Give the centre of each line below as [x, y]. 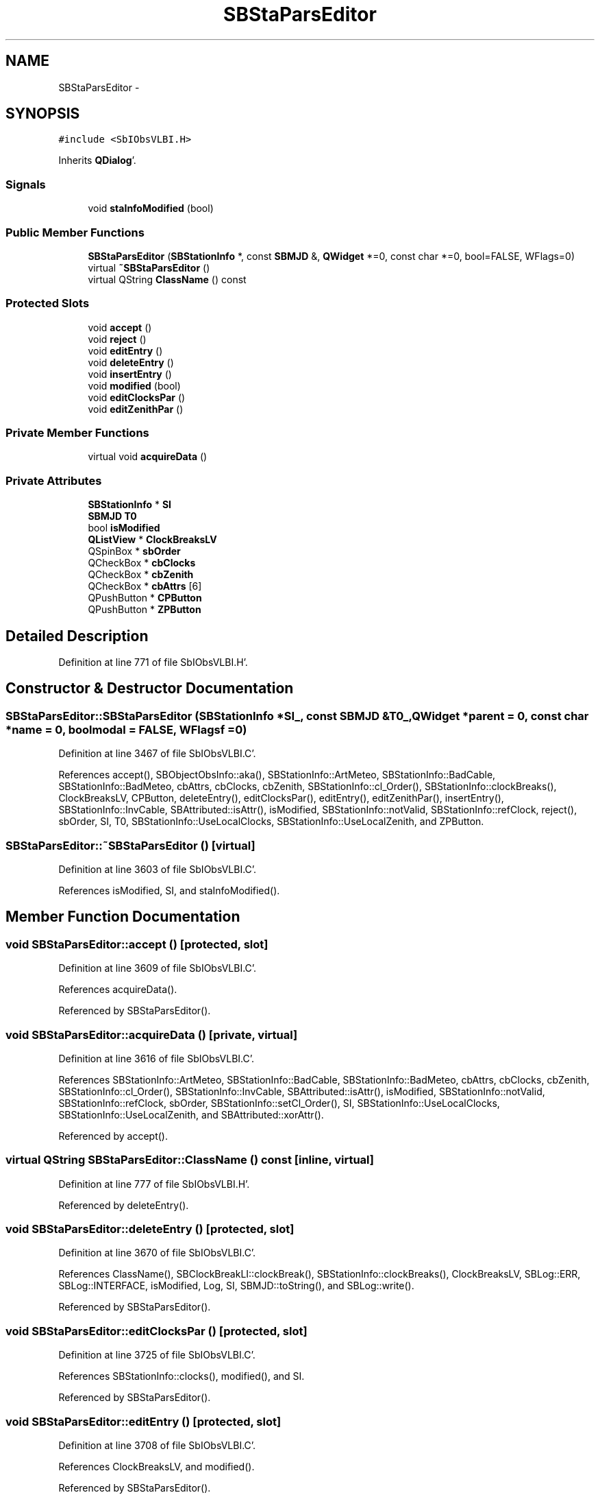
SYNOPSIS [43, 114]
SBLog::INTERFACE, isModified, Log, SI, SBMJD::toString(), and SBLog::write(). [236, 1286]
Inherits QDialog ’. [97, 160]
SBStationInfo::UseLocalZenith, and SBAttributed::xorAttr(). [191, 1114]
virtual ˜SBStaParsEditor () [149, 267]
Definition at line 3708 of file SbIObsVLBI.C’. [157, 1445]
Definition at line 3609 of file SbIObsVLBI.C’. [158, 968]
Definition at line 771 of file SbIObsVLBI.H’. [153, 662]
